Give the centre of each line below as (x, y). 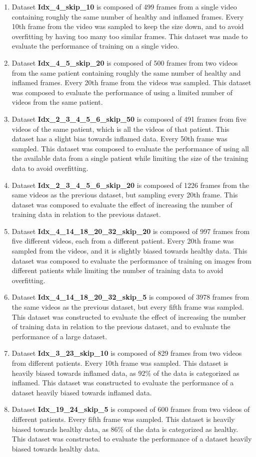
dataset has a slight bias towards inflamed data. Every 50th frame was (119, 139)
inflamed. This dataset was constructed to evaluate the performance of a (123, 383)
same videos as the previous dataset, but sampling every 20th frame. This (125, 195)
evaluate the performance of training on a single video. (95, 46)
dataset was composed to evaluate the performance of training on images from (131, 260)
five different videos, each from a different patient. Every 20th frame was (123, 241)
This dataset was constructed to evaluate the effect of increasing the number (129, 316)
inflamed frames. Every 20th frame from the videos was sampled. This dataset (131, 82)
